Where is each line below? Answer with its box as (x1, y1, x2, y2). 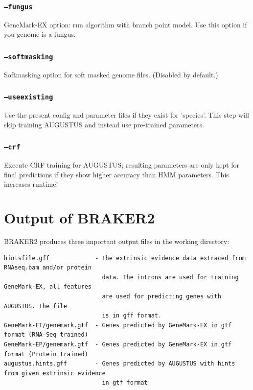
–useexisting (4, 93, 53, 101)
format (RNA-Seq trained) (4, 331, 88, 339)
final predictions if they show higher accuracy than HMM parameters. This (4, 169, 229, 179)
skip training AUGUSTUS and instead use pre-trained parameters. (4, 119, 204, 129)
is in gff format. (102, 312, 162, 319)
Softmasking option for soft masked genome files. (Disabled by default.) (4, 69, 218, 79)
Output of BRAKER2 (4, 208, 155, 228)
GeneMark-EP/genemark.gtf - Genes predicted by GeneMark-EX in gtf (4, 341, 232, 348)
